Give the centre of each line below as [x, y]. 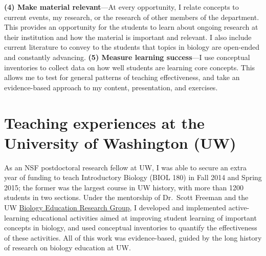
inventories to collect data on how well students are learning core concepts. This [130, 67]
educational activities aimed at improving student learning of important [144, 217]
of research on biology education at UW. [68, 248]
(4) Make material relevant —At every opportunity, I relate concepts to [121, 7]
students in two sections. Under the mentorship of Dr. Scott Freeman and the [126, 197]
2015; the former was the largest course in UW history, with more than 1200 [124, 187]
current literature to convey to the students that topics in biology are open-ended [132, 47]
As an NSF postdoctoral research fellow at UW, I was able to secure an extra [125, 167]
